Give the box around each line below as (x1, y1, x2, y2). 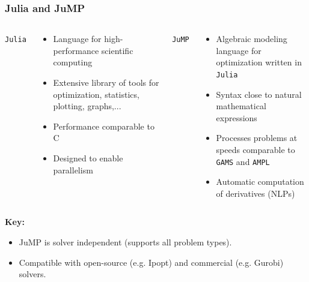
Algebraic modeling (216, 32, 287, 45)
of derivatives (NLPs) (216, 187, 295, 199)
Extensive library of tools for (53, 76, 159, 88)
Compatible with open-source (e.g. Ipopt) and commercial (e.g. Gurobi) (19, 256, 284, 268)
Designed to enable (53, 151, 123, 164)
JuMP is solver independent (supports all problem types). (19, 236, 232, 248)
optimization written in (216, 56, 302, 68)
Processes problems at (216, 131, 298, 144)
